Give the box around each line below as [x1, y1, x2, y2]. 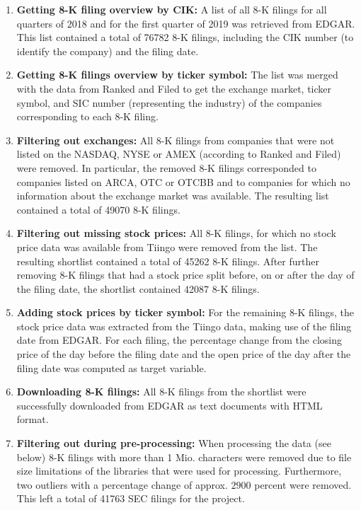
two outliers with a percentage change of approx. [16, 477, 228, 492]
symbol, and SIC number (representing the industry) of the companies [16, 95, 322, 110]
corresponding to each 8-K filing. [16, 109, 159, 124]
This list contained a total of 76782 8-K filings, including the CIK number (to [16, 30, 354, 45]
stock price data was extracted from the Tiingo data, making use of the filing [16, 318, 352, 333]
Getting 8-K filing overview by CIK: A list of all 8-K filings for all [16, 2, 327, 16]
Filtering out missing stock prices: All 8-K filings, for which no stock [16, 226, 336, 240]
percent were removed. [254, 477, 352, 492]
